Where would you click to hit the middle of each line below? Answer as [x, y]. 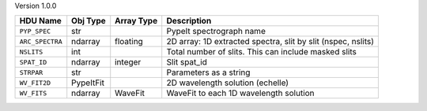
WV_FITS [33, 93]
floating [129, 42]
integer [128, 62]
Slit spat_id [187, 62]
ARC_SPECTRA [41, 41]
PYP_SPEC [35, 31]
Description [189, 21]
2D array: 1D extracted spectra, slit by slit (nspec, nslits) [270, 42]
